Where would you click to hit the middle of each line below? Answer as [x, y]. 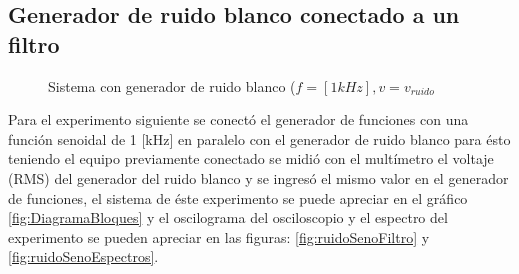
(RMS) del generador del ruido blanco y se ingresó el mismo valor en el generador [258, 177]
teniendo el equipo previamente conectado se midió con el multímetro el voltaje [251, 158]
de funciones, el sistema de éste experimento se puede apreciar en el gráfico [238, 197]
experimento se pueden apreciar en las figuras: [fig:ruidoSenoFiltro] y [219, 236]
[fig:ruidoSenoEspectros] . [83, 256]
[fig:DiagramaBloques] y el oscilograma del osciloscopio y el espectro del [228, 217]
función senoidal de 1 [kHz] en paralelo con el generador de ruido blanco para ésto [259, 138]
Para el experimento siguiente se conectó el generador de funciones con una [238, 119]
